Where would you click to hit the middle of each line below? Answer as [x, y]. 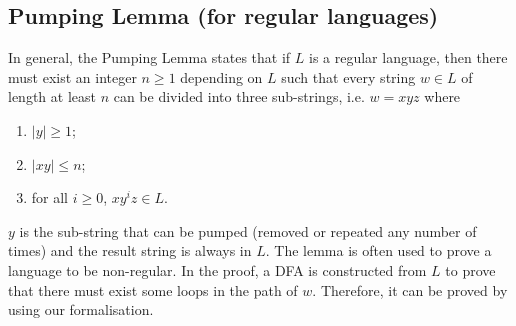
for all [50, 197]
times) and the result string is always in [130, 250]
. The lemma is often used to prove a [378, 250]
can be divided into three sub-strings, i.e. [239, 96]
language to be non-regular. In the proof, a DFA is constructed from [217, 269]
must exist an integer [72, 76]
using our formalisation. [81, 309]
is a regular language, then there [408, 57]
